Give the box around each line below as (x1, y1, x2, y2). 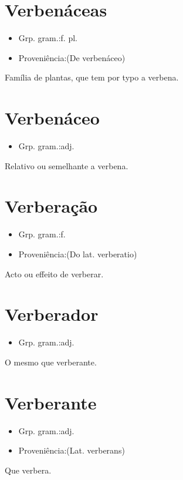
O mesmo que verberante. (5, 355, 97, 368)
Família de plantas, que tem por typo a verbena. (5, 71, 179, 83)
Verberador (5, 302, 99, 326)
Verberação (5, 194, 98, 218)
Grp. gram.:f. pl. (18, 32, 77, 44)
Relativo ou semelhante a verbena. (5, 159, 128, 172)
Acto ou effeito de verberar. (5, 267, 104, 280)
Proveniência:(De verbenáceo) (18, 51, 126, 63)
